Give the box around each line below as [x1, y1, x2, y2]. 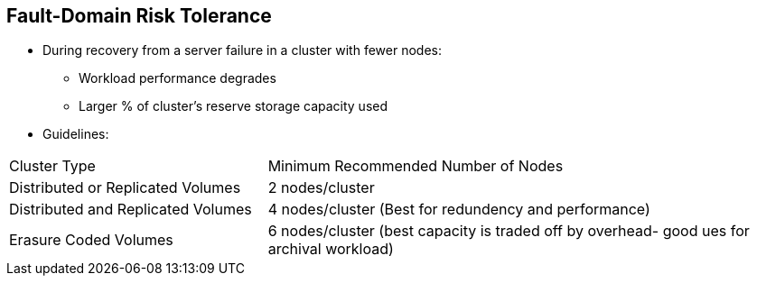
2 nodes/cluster [267, 178, 375, 197]
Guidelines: [42, 126, 109, 142]
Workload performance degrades [79, 70, 276, 87]
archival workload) [267, 240, 394, 259]
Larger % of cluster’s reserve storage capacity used [79, 98, 388, 114]
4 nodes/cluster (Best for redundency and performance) [267, 200, 650, 219]
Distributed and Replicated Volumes [9, 200, 252, 219]
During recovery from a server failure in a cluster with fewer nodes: [42, 42, 442, 59]
